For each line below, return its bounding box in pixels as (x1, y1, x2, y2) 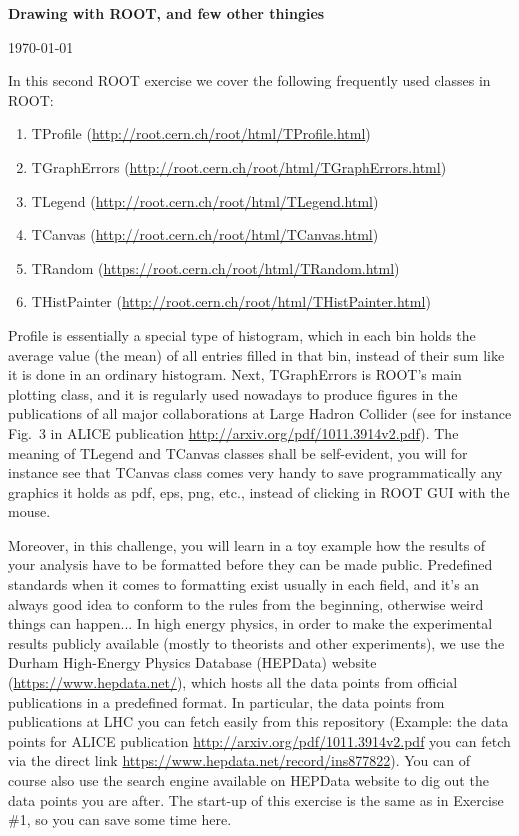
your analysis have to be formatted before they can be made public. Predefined (8, 554, 493, 575)
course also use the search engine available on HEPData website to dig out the (8, 770, 489, 790)
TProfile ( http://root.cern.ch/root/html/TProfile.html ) (31, 123, 371, 144)
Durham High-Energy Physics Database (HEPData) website (8, 652, 377, 673)
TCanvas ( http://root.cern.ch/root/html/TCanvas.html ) (31, 224, 379, 245)
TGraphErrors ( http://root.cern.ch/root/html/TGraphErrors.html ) (31, 156, 447, 177)
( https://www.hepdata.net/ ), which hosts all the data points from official (8, 672, 458, 693)
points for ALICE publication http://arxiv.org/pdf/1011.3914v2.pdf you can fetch (8, 730, 511, 751)
